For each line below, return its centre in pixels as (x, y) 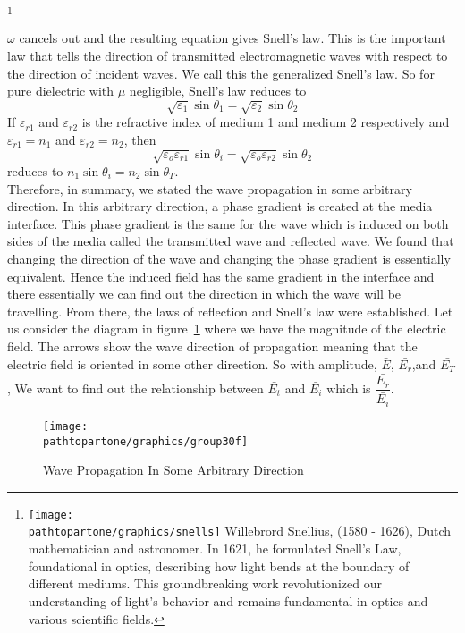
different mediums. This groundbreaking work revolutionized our (205, 583)
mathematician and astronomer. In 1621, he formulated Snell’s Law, (215, 549)
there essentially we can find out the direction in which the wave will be (204, 294)
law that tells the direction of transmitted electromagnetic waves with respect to (228, 55)
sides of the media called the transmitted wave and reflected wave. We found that (231, 241)
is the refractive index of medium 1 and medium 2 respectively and (266, 122)
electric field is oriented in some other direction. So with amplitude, (192, 363)
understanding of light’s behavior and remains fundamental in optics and (228, 600)
